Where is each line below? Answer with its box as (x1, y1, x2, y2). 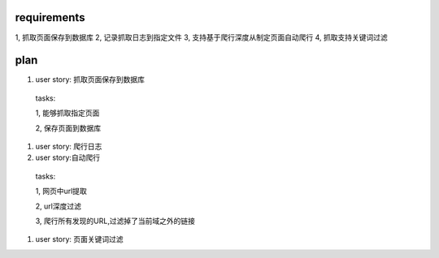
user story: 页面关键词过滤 (35, 234, 124, 244)
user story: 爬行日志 (35, 141, 102, 151)
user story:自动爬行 (35, 153, 101, 162)
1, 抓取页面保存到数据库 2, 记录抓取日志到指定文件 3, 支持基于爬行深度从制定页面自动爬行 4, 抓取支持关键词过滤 (15, 32, 388, 42)
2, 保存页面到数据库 (35, 123, 102, 133)
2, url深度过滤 (35, 201, 81, 211)
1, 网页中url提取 (35, 187, 87, 196)
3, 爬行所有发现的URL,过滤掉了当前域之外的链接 (35, 216, 195, 226)
